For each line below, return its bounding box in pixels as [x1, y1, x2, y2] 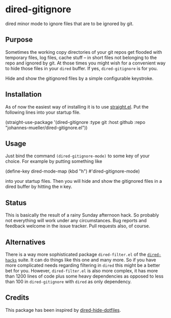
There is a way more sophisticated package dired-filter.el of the [5, 251, 146, 257]
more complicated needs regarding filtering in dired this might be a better [5, 262, 160, 268]
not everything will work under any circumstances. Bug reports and [5, 218, 147, 224]
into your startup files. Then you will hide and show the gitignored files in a [5, 178, 162, 184]
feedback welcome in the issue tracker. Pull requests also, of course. [5, 223, 151, 229]
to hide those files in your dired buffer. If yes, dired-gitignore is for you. [5, 65, 158, 71]
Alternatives [5, 238, 46, 246]
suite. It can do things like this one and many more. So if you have [17, 257, 157, 263]
